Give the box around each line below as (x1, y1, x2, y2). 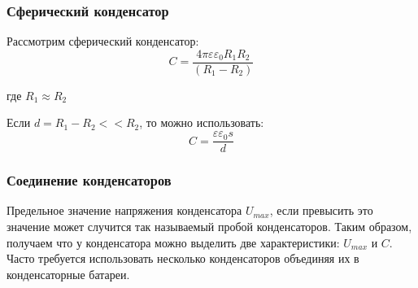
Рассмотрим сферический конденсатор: (7, 33, 199, 50)
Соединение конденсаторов (7, 170, 172, 190)
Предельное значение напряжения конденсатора (7, 202, 242, 219)
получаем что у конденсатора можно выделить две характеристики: (7, 233, 340, 251)
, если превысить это (269, 202, 373, 219)
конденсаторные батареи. (7, 265, 130, 282)
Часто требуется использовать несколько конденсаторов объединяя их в (7, 250, 359, 267)
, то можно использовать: (139, 114, 264, 131)
